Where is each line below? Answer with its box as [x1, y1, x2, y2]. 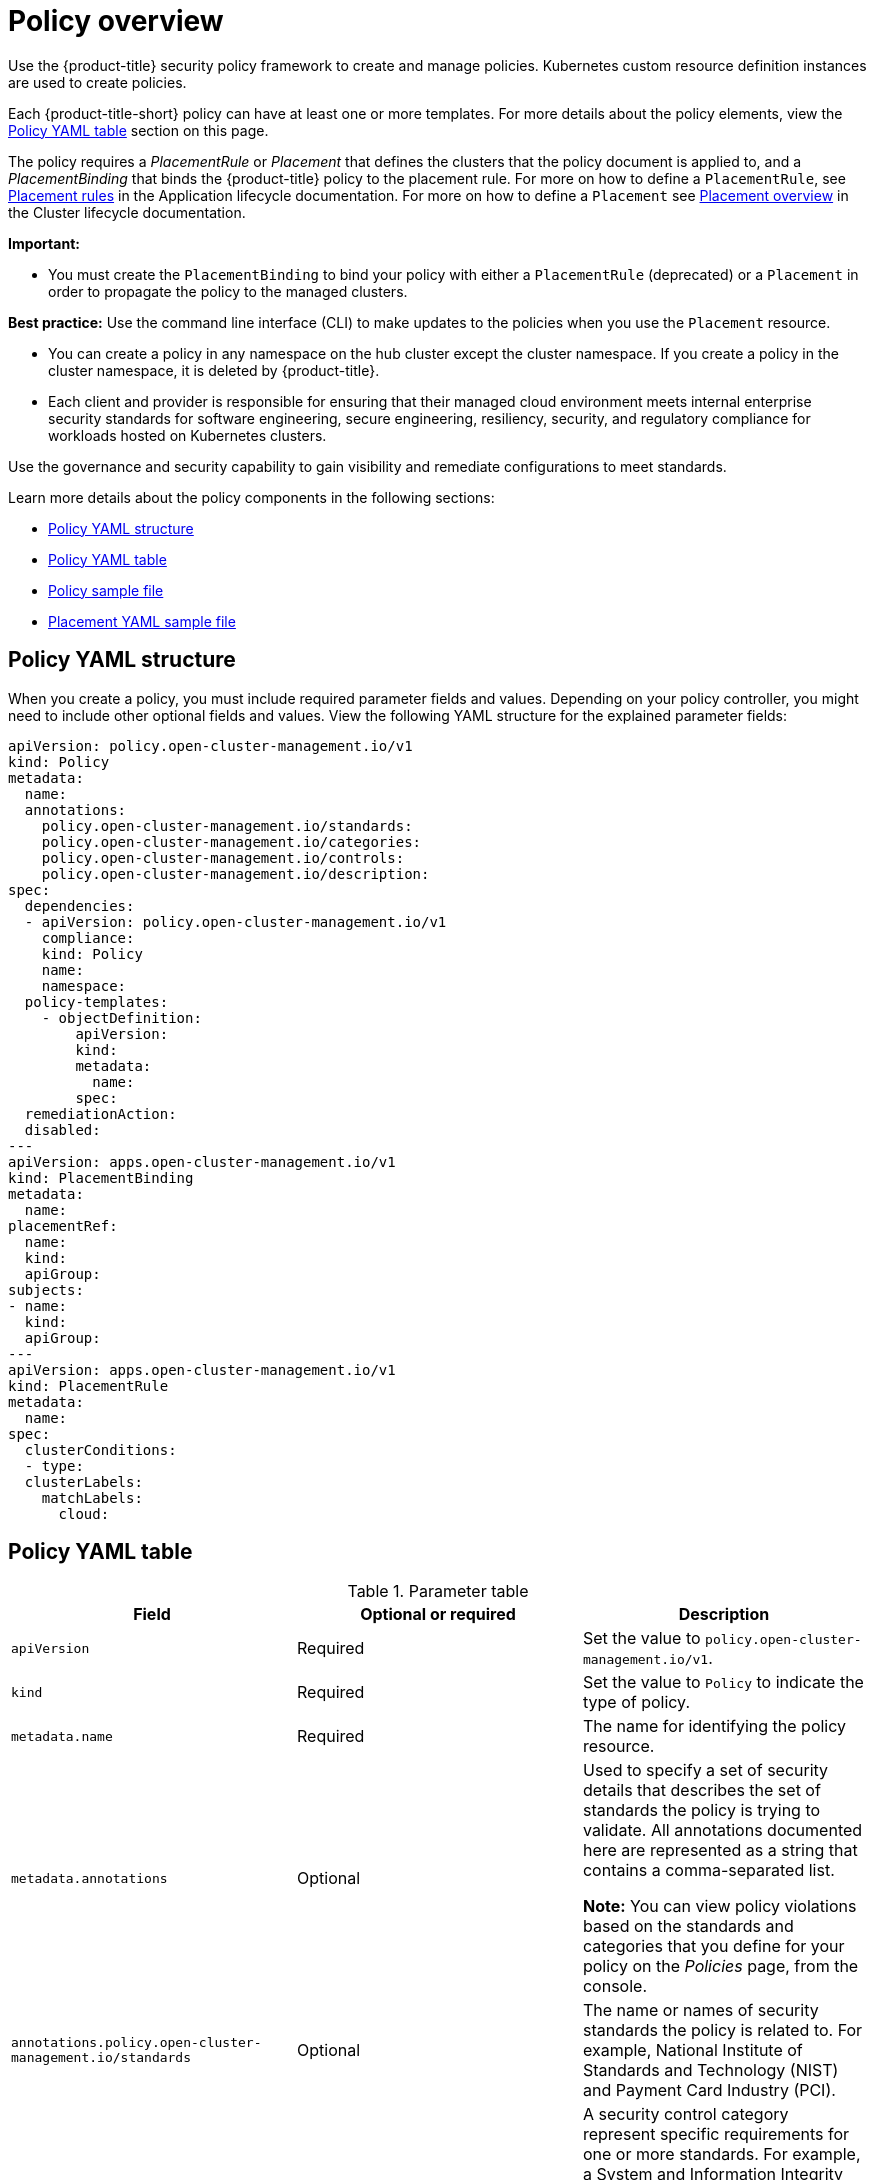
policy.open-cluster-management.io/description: [41, 865, 430, 882]
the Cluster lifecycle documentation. [8, 203, 246, 221]
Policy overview [8, 4, 224, 38]
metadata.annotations [11, 1870, 168, 1886]
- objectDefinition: [41, 1009, 202, 1026]
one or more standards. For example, [582, 2144, 861, 2165]
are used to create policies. [8, 73, 187, 91]
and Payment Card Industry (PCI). [582, 2080, 836, 2101]
